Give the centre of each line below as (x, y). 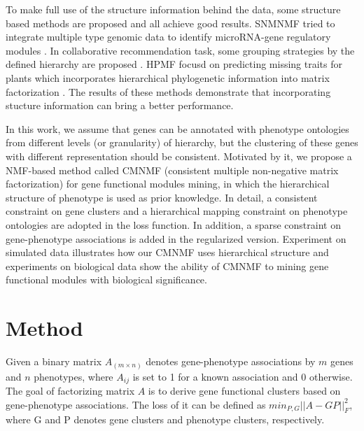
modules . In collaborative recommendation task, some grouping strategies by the (180, 50)
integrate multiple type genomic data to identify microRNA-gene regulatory (168, 37)
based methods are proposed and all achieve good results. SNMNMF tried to (170, 23)
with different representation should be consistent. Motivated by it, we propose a (179, 156)
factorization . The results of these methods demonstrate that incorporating (168, 91)
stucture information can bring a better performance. (120, 105)
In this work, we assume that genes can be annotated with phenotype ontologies (177, 128)
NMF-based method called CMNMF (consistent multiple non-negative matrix (172, 170)
